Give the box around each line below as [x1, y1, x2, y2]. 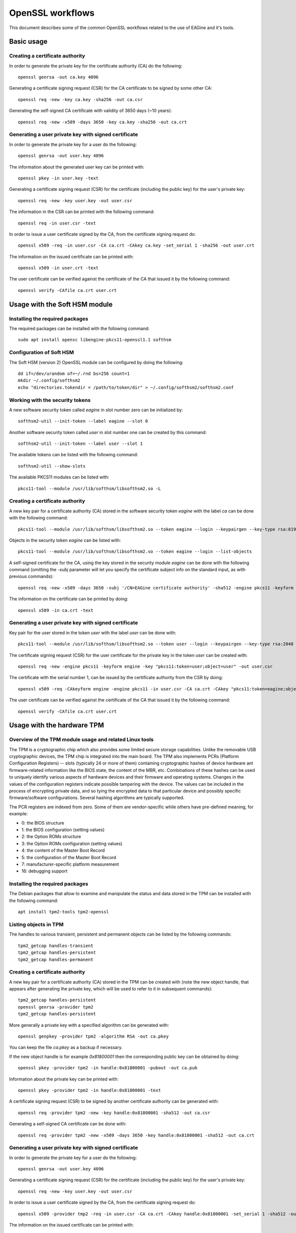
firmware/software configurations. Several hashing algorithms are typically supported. [9, 795, 185, 801]
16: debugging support [21, 868, 68, 874]
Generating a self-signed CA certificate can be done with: [9, 1121, 127, 1127]
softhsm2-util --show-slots [18, 463, 86, 469]
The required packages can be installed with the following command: [9, 326, 150, 331]
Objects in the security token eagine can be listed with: [9, 537, 121, 543]
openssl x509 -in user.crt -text [18, 265, 99, 271]
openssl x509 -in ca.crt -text [18, 607, 94, 613]
